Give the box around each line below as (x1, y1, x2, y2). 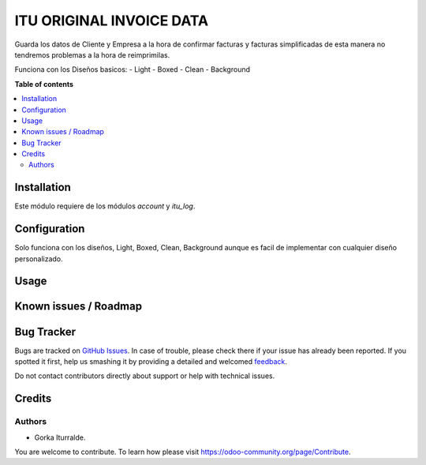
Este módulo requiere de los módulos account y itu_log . (14, 201, 196, 211)
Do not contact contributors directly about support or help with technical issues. (14, 371, 275, 381)
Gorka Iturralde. (34, 433, 86, 442)
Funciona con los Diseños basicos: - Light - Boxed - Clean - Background (14, 65, 251, 74)
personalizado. (14, 253, 63, 264)
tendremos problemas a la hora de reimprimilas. (14, 50, 170, 59)
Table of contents (14, 79, 74, 88)
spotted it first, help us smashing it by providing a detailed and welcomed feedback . (14, 356, 288, 366)
